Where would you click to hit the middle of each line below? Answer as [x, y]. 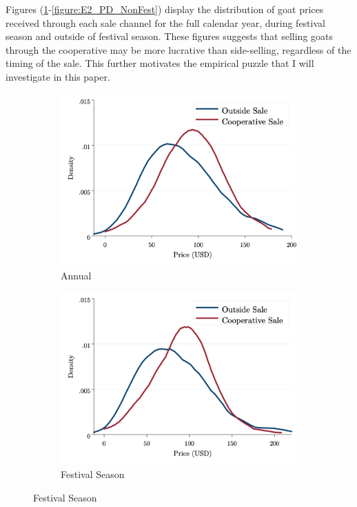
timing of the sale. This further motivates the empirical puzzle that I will [160, 63]
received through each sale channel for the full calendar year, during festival [165, 22]
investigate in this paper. [58, 76]
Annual [76, 276]
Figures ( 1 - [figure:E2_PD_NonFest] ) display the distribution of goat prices [165, 9]
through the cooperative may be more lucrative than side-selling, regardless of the [178, 49]
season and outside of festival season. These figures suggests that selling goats [170, 36]
